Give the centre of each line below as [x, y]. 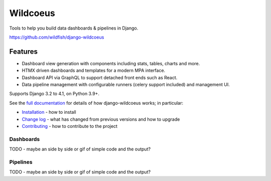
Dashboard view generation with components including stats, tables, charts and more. [111, 63]
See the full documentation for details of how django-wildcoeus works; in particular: [96, 103]
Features [23, 51]
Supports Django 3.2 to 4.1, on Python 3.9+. [54, 94]
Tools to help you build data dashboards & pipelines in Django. [74, 28]
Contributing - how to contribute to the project [70, 126]
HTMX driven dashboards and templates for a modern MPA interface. [94, 71]
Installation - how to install [49, 112]
